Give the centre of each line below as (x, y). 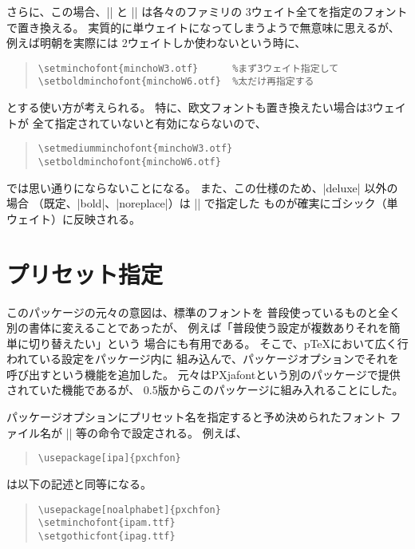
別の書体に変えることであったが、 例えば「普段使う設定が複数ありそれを (198, 328)
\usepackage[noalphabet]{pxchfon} (129, 510)
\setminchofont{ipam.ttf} (107, 523)
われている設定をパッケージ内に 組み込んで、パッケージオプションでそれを (203, 359)
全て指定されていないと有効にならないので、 (149, 122)
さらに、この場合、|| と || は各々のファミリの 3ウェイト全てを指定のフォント (207, 11)
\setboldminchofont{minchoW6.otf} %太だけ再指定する (176, 82)
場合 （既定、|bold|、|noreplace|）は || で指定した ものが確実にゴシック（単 (202, 203)
